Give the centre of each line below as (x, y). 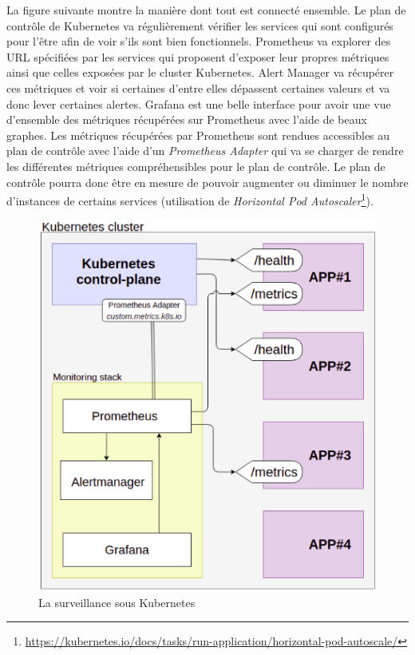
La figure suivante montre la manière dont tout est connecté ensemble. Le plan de (206, 10)
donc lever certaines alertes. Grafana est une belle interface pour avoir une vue (199, 103)
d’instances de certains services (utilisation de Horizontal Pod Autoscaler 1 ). (190, 199)
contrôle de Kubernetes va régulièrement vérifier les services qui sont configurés (200, 25)
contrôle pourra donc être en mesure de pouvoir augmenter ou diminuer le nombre (207, 182)
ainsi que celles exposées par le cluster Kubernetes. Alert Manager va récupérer (200, 72)
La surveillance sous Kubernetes (117, 602)
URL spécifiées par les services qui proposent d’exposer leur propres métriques (198, 56)
